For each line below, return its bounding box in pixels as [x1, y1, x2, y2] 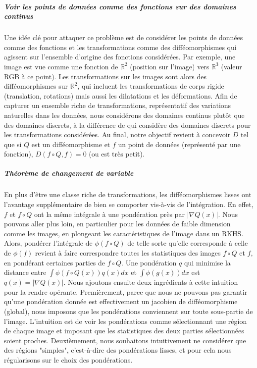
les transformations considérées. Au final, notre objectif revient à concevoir [4, 129, 231, 140]
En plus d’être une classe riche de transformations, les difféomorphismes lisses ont [4, 189, 252, 200]
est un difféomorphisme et [31, 139, 110, 149]
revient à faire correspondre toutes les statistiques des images [35, 248, 221, 258]
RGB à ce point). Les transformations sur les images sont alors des [4, 71, 207, 81]
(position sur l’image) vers [130, 61, 209, 71]
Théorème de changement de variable [4, 168, 134, 178]
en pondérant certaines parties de [4, 257, 105, 267]
